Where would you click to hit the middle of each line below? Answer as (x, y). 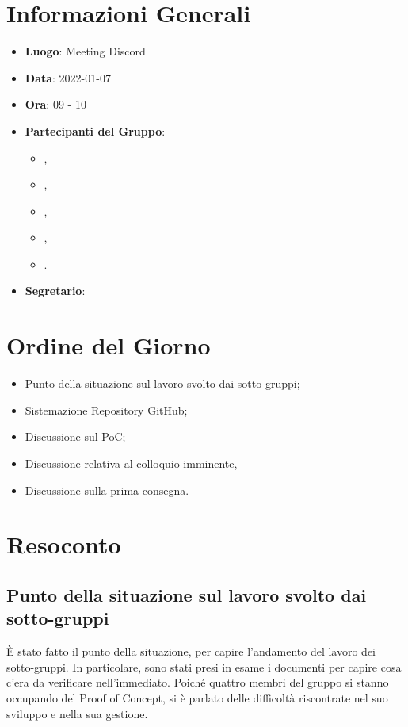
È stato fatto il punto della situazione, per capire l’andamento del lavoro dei (191, 651)
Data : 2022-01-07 (68, 77)
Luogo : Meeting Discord (85, 51)
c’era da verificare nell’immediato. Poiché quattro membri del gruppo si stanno (198, 682)
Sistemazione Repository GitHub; (106, 409)
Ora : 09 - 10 (55, 104)
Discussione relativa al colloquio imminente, (131, 463)
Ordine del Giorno (109, 345)
